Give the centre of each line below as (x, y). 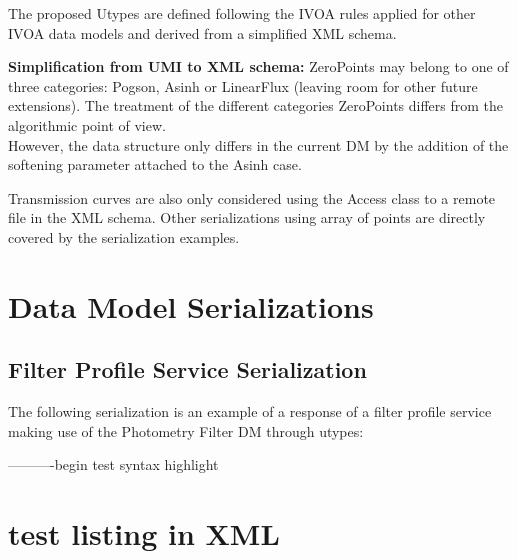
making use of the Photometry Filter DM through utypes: (186, 430)
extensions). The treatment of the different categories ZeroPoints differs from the (256, 105)
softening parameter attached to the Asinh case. (155, 164)
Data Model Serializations (191, 305)
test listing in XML (144, 533)
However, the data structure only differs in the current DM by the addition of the (258, 144)
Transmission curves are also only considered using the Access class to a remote (252, 197)
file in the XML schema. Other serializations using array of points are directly (247, 217)
